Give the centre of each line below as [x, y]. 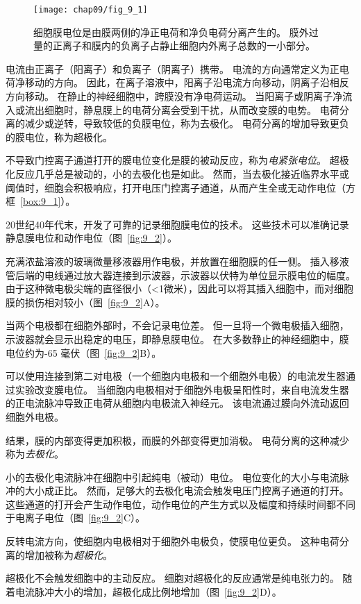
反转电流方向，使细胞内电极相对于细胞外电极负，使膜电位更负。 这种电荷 [173, 541]
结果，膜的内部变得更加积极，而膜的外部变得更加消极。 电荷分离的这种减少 [177, 440]
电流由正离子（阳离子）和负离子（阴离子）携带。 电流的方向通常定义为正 [173, 68]
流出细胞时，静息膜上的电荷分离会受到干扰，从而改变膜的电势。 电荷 [182, 109]
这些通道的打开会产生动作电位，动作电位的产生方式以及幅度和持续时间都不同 [180, 504]
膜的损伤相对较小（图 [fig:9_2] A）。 [85, 302]
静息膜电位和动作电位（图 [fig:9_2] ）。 [91, 238]
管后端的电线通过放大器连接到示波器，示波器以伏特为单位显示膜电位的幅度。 [180, 275]
